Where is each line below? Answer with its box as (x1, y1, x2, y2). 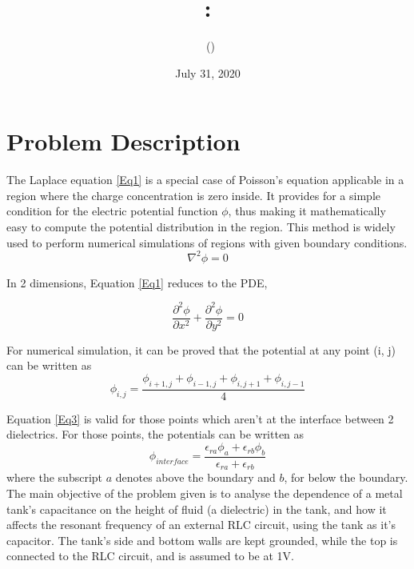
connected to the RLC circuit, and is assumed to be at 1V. (6, 547, 294, 564)
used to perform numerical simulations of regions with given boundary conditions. (6, 234, 408, 250)
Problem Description (6, 125, 241, 158)
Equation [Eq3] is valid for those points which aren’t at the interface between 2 (6, 410, 394, 427)
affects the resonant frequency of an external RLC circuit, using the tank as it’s (6, 516, 396, 533)
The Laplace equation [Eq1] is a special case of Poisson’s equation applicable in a (6, 171, 404, 188)
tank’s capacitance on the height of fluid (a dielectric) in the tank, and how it (6, 500, 387, 517)
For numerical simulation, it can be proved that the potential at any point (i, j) (6, 341, 396, 358)
